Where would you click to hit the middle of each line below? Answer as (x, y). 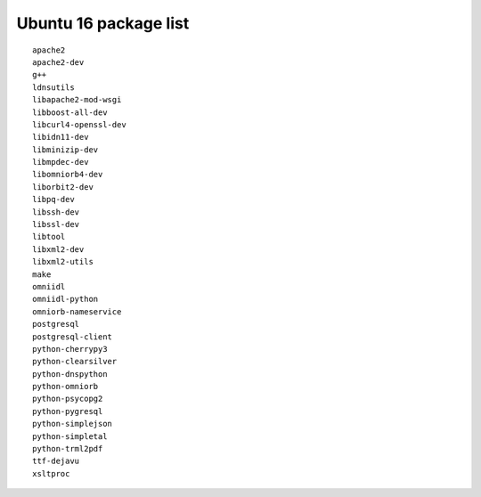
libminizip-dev (65, 150)
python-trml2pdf (68, 449)
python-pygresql (68, 411)
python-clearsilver (75, 362)
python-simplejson (73, 424)
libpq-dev (53, 200)
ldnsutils (53, 87)
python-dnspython (70, 374)
